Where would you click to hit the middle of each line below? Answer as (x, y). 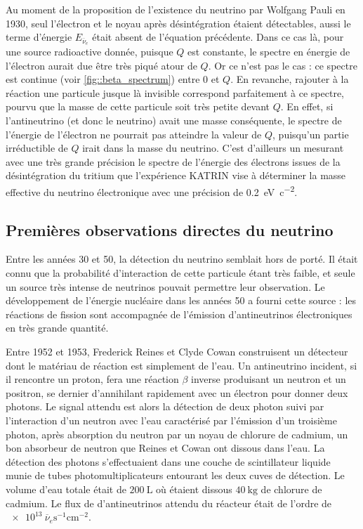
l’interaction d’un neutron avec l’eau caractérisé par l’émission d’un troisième (171, 420)
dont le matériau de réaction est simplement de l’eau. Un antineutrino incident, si (181, 365)
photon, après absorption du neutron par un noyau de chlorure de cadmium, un (177, 434)
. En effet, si (307, 106)
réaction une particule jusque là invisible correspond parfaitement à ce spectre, (175, 92)
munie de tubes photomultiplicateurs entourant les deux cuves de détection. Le (175, 475)
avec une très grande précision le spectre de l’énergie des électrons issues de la (173, 161)
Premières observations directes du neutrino (170, 229)
